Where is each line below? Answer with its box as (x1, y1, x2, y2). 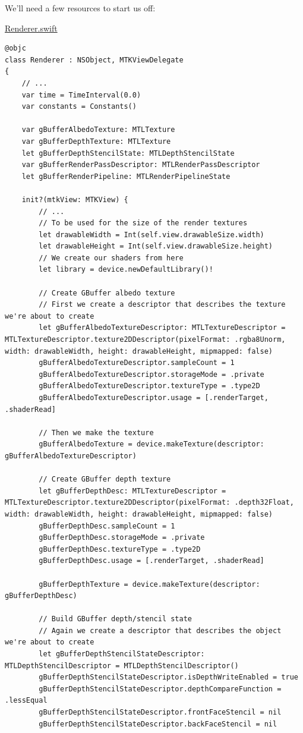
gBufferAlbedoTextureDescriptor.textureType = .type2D (39, 382, 260, 391)
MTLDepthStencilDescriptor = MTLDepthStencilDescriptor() (5, 661, 239, 670)
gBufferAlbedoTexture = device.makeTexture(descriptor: (39, 440, 264, 449)
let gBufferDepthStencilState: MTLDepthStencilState (21, 149, 235, 158)
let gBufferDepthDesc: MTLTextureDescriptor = (39, 486, 226, 495)
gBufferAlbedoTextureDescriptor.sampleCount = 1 (39, 358, 235, 367)
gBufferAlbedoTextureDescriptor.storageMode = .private (39, 370, 264, 379)
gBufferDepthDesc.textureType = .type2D (39, 545, 201, 553)
